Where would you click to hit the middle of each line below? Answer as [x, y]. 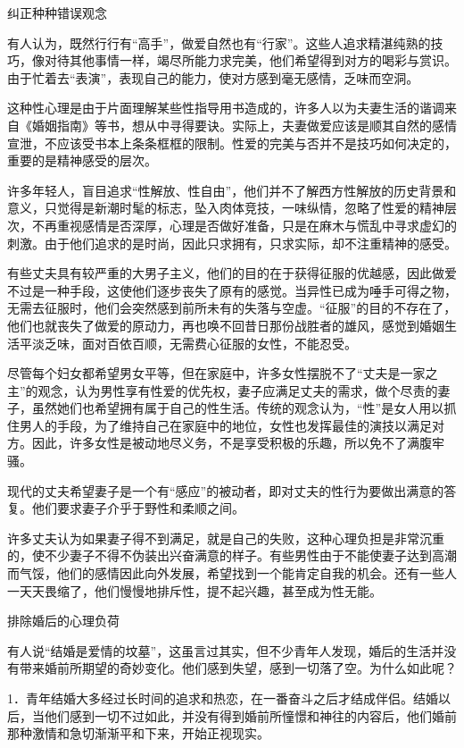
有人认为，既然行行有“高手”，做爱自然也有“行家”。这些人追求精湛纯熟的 [219, 42]
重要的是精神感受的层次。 [82, 160]
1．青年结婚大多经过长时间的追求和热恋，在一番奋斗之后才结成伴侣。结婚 [223, 698]
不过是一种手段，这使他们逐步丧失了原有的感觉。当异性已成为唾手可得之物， [232, 290]
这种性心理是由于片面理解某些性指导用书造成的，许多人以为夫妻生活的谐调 [226, 108]
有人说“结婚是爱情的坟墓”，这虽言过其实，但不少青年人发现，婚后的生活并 [226, 650]
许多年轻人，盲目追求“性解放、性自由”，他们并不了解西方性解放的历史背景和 [232, 190]
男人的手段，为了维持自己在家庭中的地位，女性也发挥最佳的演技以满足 [225, 425]
